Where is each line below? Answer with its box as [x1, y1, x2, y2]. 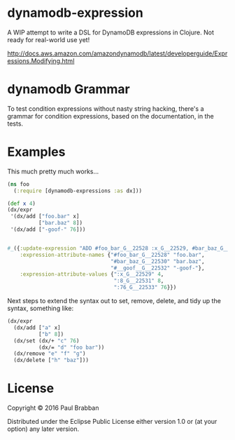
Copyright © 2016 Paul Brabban [7, 404, 99, 412]
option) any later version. [7, 425, 79, 433]
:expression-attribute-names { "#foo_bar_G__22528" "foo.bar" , [20, 251, 205, 258]
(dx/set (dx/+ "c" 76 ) [13, 337, 80, 345]
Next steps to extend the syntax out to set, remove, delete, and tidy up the [7, 297, 222, 305]
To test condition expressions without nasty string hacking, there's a [7, 104, 204, 113]
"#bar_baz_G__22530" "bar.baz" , [111, 258, 205, 265]
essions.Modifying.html [7, 56, 75, 65]
